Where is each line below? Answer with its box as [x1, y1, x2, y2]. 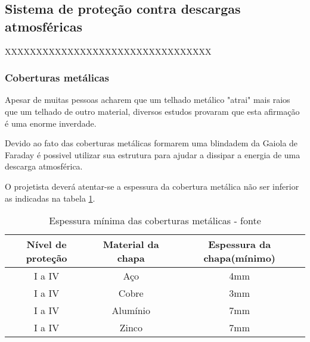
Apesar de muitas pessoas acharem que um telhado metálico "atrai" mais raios [5, 93, 290, 106]
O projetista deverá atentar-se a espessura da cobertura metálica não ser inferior [5, 180, 299, 192]
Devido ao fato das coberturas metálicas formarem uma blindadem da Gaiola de [5, 137, 298, 149]
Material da [103, 237, 159, 252]
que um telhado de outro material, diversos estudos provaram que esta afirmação [5, 105, 300, 117]
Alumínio [111, 303, 151, 318]
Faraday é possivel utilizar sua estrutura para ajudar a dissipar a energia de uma [5, 148, 300, 161]
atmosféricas [5, 17, 82, 35]
